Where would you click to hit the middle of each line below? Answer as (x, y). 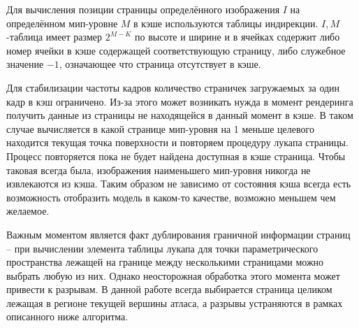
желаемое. (28, 211)
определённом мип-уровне (62, 23)
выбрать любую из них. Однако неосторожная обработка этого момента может (173, 275)
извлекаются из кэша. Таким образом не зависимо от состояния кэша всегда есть (179, 184)
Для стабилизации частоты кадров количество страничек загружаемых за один (173, 87)
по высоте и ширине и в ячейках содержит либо (237, 37)
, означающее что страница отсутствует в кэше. (160, 64)
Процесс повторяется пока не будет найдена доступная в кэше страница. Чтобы (176, 156)
